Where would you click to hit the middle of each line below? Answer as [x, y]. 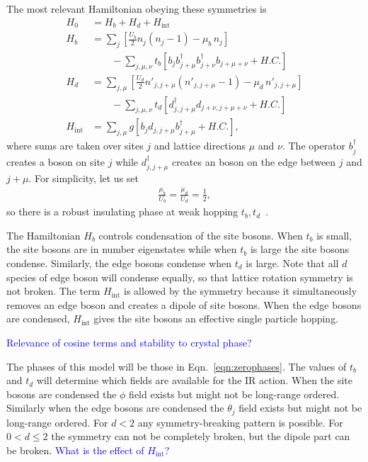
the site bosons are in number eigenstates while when [122, 249]
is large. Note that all [292, 263]
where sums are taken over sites [75, 146]
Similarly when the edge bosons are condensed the [115, 408]
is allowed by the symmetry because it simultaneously [241, 291]
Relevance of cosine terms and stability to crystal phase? [129, 342]
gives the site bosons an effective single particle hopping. [216, 319]
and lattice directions [200, 146]
